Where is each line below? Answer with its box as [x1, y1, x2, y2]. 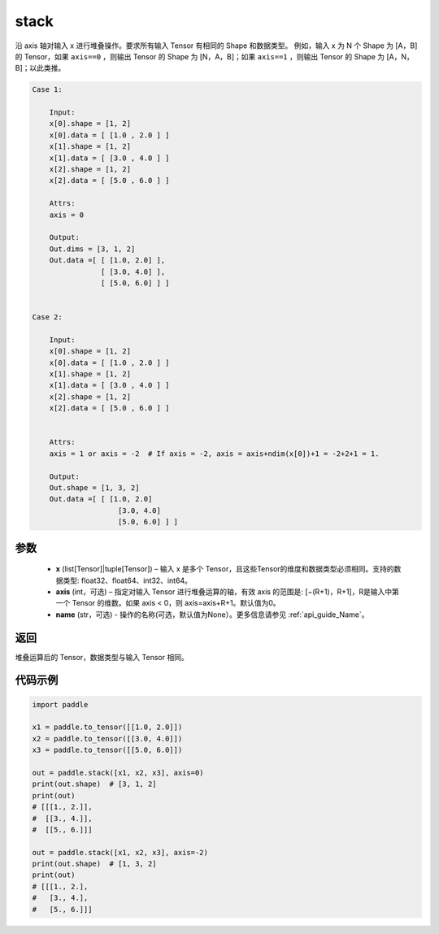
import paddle [32, 700, 89, 709]
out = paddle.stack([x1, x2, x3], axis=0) [32, 768, 204, 777]
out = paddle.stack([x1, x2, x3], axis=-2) [32, 848, 209, 857]
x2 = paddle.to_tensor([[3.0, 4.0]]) [32, 734, 183, 743]
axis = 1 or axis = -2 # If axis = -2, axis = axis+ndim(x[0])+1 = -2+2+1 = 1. [49, 449, 380, 458]
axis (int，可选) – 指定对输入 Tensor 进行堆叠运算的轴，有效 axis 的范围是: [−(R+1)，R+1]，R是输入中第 [55, 586, 400, 597]
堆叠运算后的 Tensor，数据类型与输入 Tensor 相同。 [15, 652, 189, 662]
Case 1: [32, 85, 63, 94]
